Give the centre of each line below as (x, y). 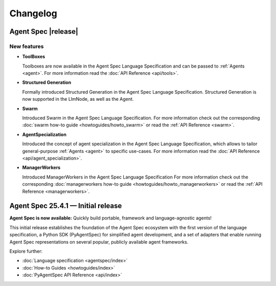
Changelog (33, 13)
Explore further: (26, 251)
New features (27, 46)
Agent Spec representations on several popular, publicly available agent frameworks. (99, 242)
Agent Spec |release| (44, 31)
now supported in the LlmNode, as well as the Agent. (78, 99)
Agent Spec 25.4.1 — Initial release (66, 206)
